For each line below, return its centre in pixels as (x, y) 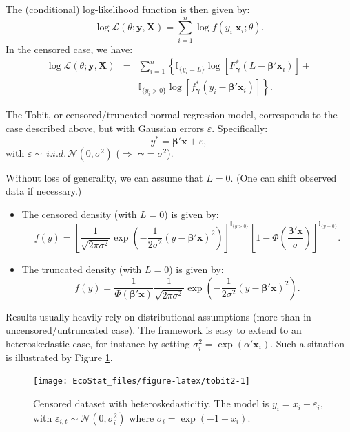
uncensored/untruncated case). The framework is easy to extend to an (154, 330)
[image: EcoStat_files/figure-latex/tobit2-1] (142, 381)
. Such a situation (308, 343)
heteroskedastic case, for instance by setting (98, 343)
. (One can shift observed (284, 177)
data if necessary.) (44, 191)
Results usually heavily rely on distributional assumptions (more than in (158, 316)
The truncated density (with (82, 269)
